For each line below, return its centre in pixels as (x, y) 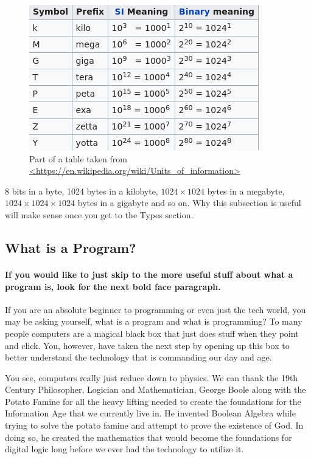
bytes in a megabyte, (246, 191)
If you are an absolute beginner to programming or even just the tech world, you (155, 309)
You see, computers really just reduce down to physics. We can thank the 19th (152, 377)
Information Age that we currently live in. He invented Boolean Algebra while (150, 413)
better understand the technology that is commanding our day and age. (138, 357)
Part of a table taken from (78, 158)
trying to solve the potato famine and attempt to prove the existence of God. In (154, 425)
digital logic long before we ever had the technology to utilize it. (124, 449)
